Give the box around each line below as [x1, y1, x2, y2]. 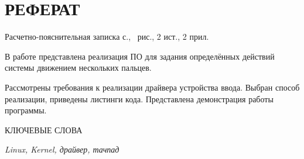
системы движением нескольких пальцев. [5, 61, 152, 74]
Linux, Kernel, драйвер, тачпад [5, 143, 119, 155]
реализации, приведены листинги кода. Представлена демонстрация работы [5, 92, 274, 105]
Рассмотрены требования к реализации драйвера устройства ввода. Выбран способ [5, 81, 300, 93]
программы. [5, 104, 47, 116]
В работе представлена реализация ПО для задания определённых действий [5, 50, 275, 62]
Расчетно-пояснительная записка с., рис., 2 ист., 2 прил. [5, 30, 209, 43]
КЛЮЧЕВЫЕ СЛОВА [5, 123, 83, 136]
